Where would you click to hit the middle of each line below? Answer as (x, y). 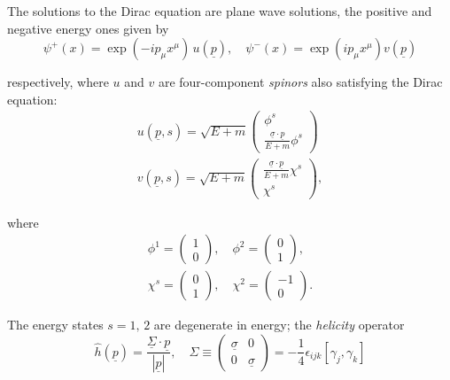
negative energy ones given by (88, 28)
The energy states (55, 325)
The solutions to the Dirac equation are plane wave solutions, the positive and (220, 11)
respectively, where (58, 82)
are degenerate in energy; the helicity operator (279, 325)
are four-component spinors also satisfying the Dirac (300, 82)
